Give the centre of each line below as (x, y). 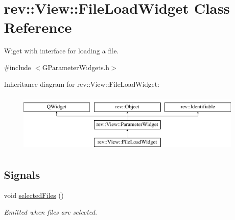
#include (18, 67)
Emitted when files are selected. (51, 211)
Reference (38, 27)
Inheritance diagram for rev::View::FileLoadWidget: (82, 84)
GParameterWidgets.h (76, 67)
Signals (22, 175)
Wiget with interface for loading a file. (61, 51)
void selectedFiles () (34, 195)
